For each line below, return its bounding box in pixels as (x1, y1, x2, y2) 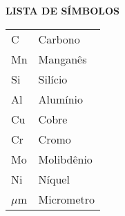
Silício (38, 70, 68, 87)
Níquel (38, 170, 70, 187)
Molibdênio (38, 150, 93, 167)
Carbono (38, 30, 80, 47)
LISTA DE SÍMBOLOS (6, 3, 120, 17)
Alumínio (38, 90, 84, 107)
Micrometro (38, 190, 95, 207)
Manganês (38, 50, 87, 67)
